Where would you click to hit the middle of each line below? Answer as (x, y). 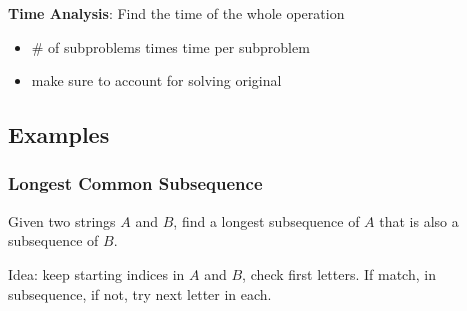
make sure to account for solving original (156, 80)
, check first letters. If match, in (339, 273)
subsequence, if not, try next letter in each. (140, 293)
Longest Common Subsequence (135, 183)
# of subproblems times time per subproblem (170, 46)
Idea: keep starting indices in (96, 273)
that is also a (419, 220)
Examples (59, 134)
